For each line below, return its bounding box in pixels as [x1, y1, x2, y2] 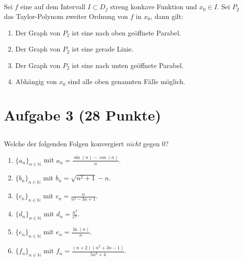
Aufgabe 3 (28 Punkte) [4, 105, 162, 125]
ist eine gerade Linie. [72, 44, 134, 54]
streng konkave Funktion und [110, 1, 197, 12]
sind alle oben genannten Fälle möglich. [68, 76, 185, 87]
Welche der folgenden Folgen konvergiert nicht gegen [4, 138, 160, 148]
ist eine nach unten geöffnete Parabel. [72, 60, 184, 70]
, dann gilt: [150, 11, 183, 21]
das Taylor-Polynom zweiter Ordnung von [4, 11, 128, 21]
